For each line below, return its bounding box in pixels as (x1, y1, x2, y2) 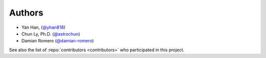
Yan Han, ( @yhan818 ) (21, 24, 66, 30)
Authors (9, 7, 44, 18)
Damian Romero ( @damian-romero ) (21, 38, 94, 44)
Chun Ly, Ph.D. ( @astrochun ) (21, 31, 80, 37)
